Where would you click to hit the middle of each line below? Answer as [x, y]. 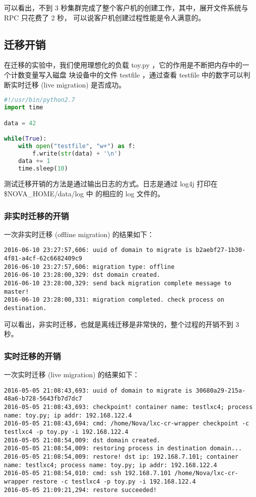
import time [24, 108]
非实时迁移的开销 [36, 215]
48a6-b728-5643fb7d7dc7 [43, 399]
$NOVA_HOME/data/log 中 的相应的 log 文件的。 [84, 194]
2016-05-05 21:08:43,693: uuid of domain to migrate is [98, 390]
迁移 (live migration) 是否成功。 [75, 84]
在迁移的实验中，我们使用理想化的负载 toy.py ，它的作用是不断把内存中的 [123, 65]
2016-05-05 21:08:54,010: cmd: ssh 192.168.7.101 [88, 473]
